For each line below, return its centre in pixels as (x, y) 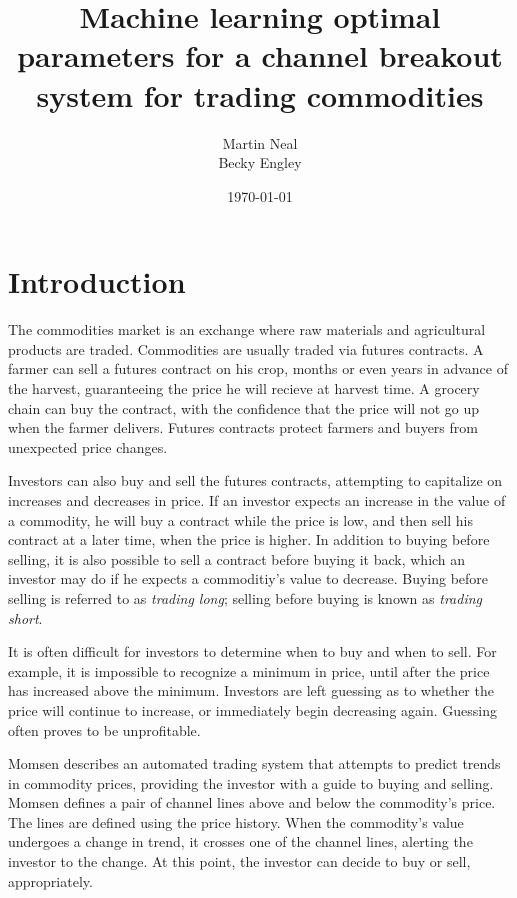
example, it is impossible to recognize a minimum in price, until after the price (249, 670)
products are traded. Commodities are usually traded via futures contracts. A (246, 348)
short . (25, 617)
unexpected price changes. (88, 446)
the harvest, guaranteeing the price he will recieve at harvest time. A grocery (244, 388)
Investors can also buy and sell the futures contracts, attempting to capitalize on (255, 480)
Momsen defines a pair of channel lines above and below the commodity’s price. (252, 802)
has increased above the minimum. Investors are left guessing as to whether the (251, 690)
